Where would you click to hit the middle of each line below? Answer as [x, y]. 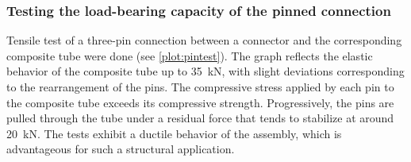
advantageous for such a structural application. [121, 149]
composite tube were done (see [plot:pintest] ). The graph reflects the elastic [190, 55]
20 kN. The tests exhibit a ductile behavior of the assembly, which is [174, 133]
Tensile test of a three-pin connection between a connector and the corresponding [204, 40]
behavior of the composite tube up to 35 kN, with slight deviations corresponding [205, 71]
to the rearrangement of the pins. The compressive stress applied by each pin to [200, 87]
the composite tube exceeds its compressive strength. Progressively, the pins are [200, 102]
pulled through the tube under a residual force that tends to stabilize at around [200, 118]
